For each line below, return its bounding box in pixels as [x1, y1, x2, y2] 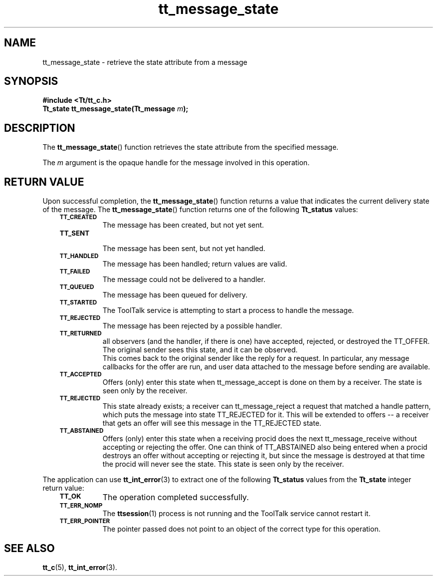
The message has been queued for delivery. [102, 290, 247, 299]
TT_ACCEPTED [59, 371, 102, 378]
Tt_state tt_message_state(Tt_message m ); [42, 104, 189, 113]
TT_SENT [59, 229, 90, 238]
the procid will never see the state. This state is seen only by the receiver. [102, 460, 344, 469]
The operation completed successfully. [102, 492, 249, 503]
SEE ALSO [4, 542, 55, 555]
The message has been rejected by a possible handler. [102, 321, 282, 330]
